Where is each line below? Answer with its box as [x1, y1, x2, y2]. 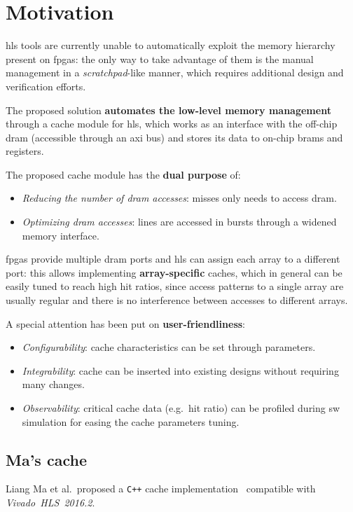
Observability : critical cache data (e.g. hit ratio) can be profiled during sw [22, 401, 340, 415]
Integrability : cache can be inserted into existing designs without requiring [22, 363, 339, 378]
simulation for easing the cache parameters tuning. [22, 414, 240, 429]
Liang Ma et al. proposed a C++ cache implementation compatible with [6, 481, 316, 496]
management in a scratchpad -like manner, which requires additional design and [6, 65, 344, 80]
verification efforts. [6, 78, 86, 93]
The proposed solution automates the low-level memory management [6, 102, 331, 117]
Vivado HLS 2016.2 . [6, 495, 95, 510]
